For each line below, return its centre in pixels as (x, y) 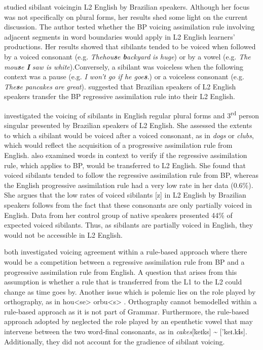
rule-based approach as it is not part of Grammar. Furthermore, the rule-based (127, 311)
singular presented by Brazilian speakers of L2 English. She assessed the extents (128, 125)
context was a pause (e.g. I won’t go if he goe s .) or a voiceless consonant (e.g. (124, 76)
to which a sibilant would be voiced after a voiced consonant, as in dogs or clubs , (129, 135)
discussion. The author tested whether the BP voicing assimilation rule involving (129, 27)
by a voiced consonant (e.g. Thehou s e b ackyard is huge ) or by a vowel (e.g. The (127, 56)
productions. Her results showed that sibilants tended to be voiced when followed (130, 46)
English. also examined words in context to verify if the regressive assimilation (126, 155)
